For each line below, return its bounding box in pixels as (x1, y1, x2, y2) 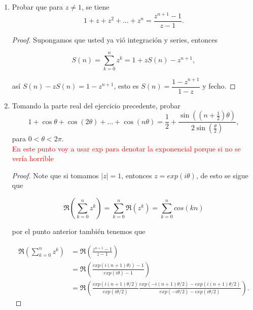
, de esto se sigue (196, 170, 248, 180)
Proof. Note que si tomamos (12, 170, 99, 180)
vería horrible (12, 153, 54, 164)
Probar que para (12, 2, 63, 12)
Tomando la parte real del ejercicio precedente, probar (12, 100, 180, 110)
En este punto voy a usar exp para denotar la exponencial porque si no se (12, 143, 241, 153)
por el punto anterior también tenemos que (12, 226, 146, 237)
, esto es (114, 81, 139, 91)
